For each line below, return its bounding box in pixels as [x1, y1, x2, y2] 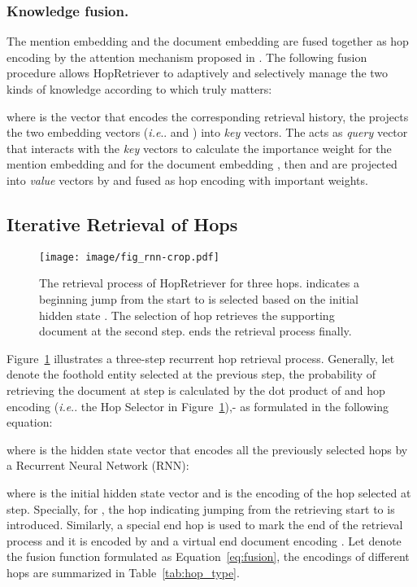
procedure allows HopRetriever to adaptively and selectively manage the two [7, 64, 389, 81]
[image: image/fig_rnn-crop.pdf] [39, 251, 219, 263]
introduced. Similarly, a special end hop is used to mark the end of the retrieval [7, 516, 403, 533]
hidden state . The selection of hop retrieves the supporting [39, 306, 335, 323]
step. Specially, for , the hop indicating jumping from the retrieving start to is [7, 500, 395, 517]
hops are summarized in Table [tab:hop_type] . [7, 563, 240, 580]
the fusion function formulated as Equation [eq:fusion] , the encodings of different [7, 548, 410, 565]
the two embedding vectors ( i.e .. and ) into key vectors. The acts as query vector [7, 124, 408, 141]
